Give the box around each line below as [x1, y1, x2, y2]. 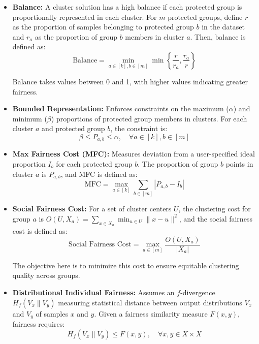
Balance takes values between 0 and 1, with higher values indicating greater [12, 76, 248, 86]
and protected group [42, 123, 105, 134]
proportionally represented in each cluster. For [12, 11, 157, 22]
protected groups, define [168, 11, 243, 22]
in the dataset [202, 21, 245, 32]
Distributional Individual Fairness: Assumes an [12, 287, 175, 297]
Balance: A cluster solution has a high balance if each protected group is [12, 2, 242, 12]
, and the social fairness [179, 213, 252, 224]
